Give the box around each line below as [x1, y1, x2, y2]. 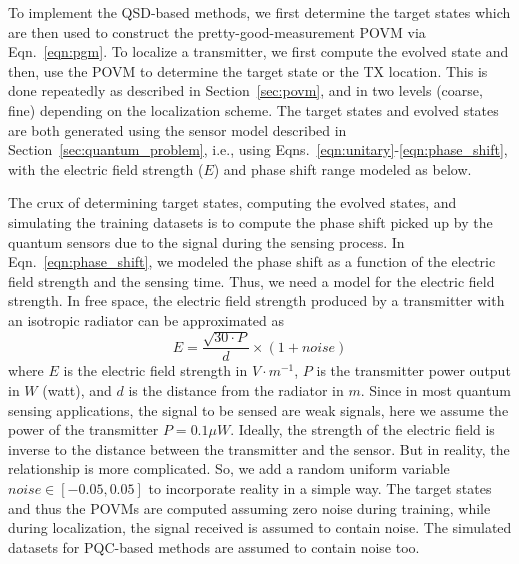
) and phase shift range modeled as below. [213, 158, 472, 179]
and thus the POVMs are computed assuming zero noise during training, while [8, 497, 491, 518]
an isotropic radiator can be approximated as [8, 309, 285, 330]
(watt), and [42, 379, 112, 400]
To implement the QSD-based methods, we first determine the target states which [8, 2, 511, 22]
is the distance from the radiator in [128, 379, 344, 400]
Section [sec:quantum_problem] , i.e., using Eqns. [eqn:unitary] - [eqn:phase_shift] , [8, 139, 508, 160]
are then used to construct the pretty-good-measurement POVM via [8, 21, 426, 42]
